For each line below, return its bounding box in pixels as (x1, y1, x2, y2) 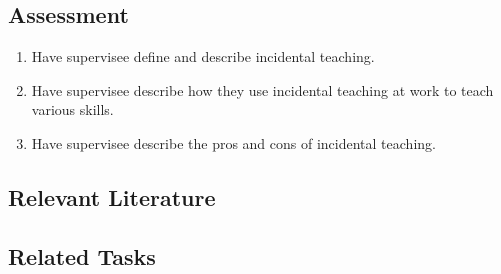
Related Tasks (8, 240, 156, 271)
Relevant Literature (8, 181, 216, 212)
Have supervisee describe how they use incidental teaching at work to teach (31, 79, 494, 100)
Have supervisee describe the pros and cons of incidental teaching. (31, 132, 436, 153)
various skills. (31, 99, 114, 120)
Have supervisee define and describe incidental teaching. (31, 46, 375, 67)
